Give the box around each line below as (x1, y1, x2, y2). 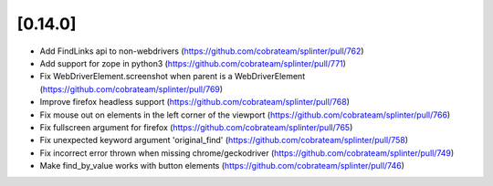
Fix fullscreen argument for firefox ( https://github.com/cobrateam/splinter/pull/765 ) (39, 121, 353, 132)
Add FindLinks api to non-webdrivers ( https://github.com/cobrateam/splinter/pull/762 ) (39, 46, 364, 57)
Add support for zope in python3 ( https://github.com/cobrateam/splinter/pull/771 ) (39, 57, 347, 68)
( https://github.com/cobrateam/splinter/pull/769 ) (39, 83, 224, 95)
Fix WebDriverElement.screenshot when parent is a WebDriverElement (39, 71, 306, 82)
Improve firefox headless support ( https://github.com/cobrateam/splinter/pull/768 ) (39, 97, 351, 108)
